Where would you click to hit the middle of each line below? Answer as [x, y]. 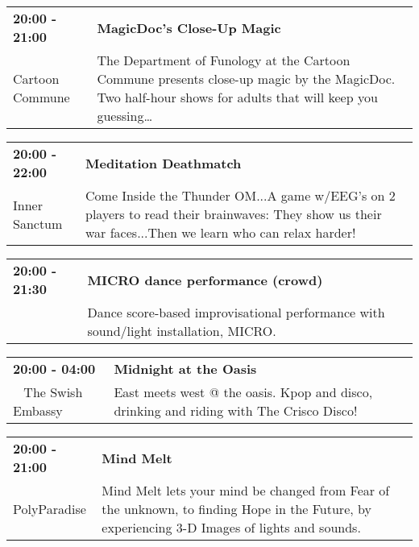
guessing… [125, 116]
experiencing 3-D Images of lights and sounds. [231, 527]
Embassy [38, 410]
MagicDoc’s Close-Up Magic [189, 27]
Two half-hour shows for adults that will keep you [237, 97]
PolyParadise [50, 509]
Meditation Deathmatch [164, 163]
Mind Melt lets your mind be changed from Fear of [246, 490]
